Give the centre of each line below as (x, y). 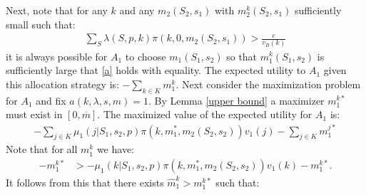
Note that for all (42, 149)
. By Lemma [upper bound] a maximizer (236, 100)
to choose (146, 56)
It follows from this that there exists (85, 182)
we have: (115, 149)
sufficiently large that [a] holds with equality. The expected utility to (156, 70)
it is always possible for (57, 56)
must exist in (34, 114)
